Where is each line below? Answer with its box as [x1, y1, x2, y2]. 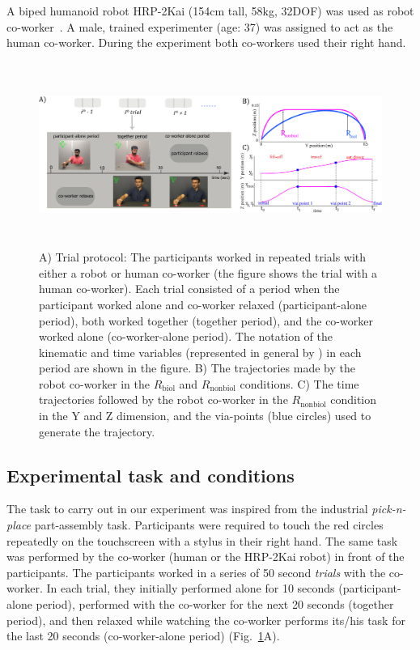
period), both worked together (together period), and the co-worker [39, 312, 373, 329]
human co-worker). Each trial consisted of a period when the [39, 280, 340, 297]
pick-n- [371, 500, 406, 517]
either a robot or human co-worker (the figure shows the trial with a [39, 264, 378, 281]
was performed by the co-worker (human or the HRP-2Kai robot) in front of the [6, 548, 405, 565]
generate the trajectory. [39, 423, 155, 440]
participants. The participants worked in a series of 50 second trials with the [6, 563, 386, 580]
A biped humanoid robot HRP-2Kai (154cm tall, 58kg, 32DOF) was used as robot [6, 2, 414, 19]
